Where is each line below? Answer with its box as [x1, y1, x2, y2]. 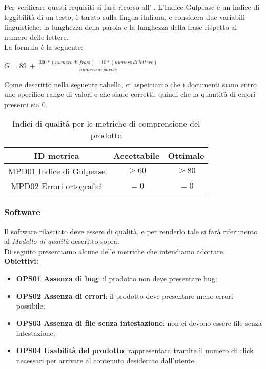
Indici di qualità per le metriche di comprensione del [12, 117, 200, 130]
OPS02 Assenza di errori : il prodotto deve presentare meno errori [16, 290, 233, 301]
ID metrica [34, 150, 79, 162]
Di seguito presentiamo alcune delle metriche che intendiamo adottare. [4, 245, 225, 256]
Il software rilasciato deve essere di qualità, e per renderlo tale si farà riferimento [4, 225, 258, 236]
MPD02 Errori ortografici [11, 180, 103, 192]
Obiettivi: [4, 256, 39, 266]
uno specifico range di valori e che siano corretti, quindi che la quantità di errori [4, 89, 256, 99]
